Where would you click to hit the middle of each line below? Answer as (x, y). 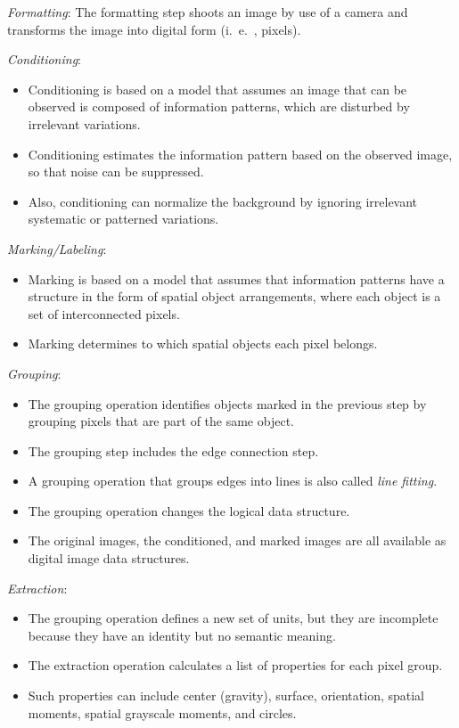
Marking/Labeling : (57, 248)
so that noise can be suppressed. (116, 172)
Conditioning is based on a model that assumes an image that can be (217, 89)
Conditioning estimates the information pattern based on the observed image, (240, 154)
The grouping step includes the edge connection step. (173, 450)
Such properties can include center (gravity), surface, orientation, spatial (226, 695)
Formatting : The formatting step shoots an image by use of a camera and (208, 12)
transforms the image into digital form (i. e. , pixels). (154, 29)
